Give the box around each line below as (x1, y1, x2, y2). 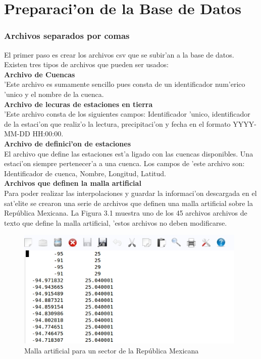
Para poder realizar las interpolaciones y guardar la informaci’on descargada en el (4, 187, 257, 198)
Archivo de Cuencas (4, 69, 75, 79)
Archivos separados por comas (4, 29, 130, 42)
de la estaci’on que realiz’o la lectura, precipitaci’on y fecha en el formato (4, 118, 231, 129)
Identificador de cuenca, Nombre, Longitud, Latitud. (4, 168, 166, 178)
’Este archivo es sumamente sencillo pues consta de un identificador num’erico (4, 79, 245, 89)
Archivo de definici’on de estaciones (4, 138, 131, 148)
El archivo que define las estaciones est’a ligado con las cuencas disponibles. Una (4, 148, 253, 159)
